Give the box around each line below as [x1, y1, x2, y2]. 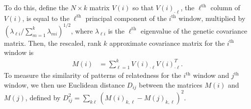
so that [132, 2, 154, 12]
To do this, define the [4, 2, 69, 12]
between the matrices [139, 80, 202, 90]
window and [193, 70, 229, 80]
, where [71, 25, 93, 36]
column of [210, 2, 240, 12]
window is [4, 47, 34, 57]
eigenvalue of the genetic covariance [140, 25, 248, 36]
